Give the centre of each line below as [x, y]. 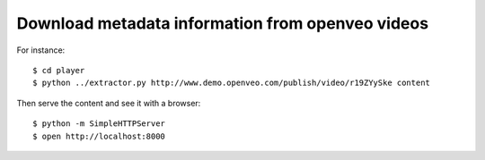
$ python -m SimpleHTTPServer [99, 124]
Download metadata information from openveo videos [223, 23]
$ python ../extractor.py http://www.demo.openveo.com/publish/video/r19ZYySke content [232, 83]
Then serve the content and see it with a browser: [109, 103]
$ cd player [59, 70]
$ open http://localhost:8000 [99, 136]
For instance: [41, 50]
